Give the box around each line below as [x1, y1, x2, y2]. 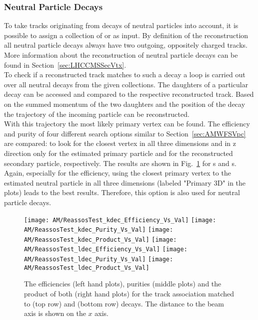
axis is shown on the [24, 308, 86, 318]
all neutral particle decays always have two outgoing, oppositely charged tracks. [4, 40, 247, 50]
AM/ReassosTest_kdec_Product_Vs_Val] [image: [24, 236, 177, 243]
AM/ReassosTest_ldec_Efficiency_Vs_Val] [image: [24, 246, 187, 253]
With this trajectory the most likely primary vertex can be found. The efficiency [4, 118, 250, 129]
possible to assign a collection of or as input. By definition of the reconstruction [4, 30, 248, 40]
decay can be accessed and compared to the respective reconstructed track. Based [4, 89, 254, 99]
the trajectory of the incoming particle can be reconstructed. [4, 108, 189, 119]
